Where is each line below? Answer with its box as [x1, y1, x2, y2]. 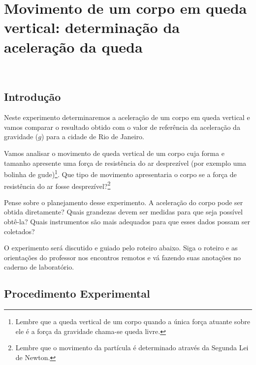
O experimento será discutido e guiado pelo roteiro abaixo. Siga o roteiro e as [4, 243, 238, 253]
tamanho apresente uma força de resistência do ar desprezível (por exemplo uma [4, 157, 247, 168]
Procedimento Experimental [4, 286, 150, 301]
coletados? [4, 226, 35, 236]
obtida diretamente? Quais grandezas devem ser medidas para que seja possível [4, 207, 243, 217]
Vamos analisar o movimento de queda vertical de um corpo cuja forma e [4, 148, 224, 158]
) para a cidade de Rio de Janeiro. [41, 131, 144, 142]
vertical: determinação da [4, 17, 180, 37]
